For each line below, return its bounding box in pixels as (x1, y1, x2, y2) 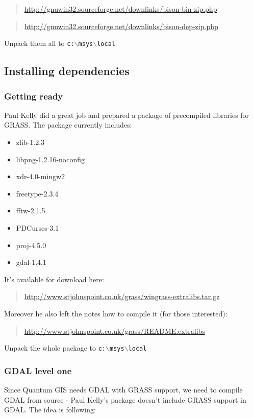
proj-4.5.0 (16, 239, 46, 250)
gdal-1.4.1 (16, 257, 46, 267)
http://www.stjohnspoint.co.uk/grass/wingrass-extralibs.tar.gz (24, 291, 220, 302)
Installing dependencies (4, 63, 130, 79)
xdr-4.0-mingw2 (16, 171, 65, 182)
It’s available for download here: (4, 274, 104, 284)
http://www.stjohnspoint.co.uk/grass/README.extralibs (24, 325, 205, 336)
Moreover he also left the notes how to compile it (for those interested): (4, 308, 227, 318)
